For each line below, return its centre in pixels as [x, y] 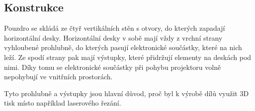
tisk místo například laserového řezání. [63, 103]
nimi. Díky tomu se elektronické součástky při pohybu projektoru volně [113, 67]
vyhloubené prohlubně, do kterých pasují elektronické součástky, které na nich [123, 47]
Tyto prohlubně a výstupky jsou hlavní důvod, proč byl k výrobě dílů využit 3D [127, 93]
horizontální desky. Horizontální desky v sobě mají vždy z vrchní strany [113, 37]
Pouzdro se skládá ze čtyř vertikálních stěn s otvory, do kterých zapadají [115, 28]
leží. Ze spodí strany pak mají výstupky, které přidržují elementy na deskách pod [128, 57]
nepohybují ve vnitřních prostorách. [58, 77]
